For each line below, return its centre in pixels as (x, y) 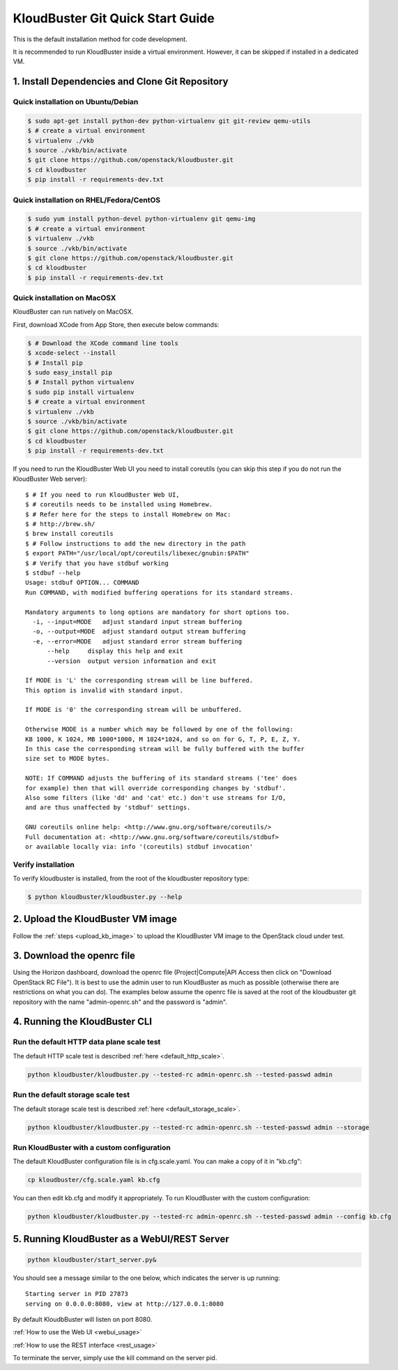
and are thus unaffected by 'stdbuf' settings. (108, 808)
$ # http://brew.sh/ (60, 524)
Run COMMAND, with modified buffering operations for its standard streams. (160, 592)
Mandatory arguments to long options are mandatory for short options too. (158, 612)
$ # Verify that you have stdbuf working (97, 563)
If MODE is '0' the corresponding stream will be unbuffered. (134, 710)
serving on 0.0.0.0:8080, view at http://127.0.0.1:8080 (125, 1304)
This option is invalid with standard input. (105, 690)
